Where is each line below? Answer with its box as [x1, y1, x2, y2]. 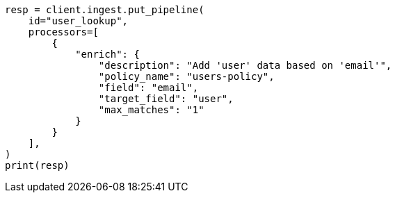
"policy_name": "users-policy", [98, 71, 275, 82]
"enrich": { [75, 49, 140, 60]
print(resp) [5, 160, 70, 171]
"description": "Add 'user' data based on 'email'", [98, 60, 392, 71]
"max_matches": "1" [98, 104, 204, 115]
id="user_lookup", [28, 15, 129, 26]
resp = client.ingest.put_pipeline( [5, 4, 204, 15]
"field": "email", [98, 82, 199, 93]
